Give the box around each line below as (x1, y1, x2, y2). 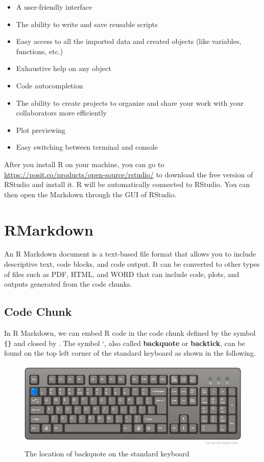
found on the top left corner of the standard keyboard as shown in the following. (4, 348, 256, 358)
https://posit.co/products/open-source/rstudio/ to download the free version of (4, 169, 253, 179)
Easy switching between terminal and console (16, 142, 158, 152)
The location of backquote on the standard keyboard (25, 448, 189, 458)
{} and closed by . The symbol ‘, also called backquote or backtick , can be (4, 337, 245, 348)
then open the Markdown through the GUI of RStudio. (4, 189, 177, 199)
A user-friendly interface (16, 2, 92, 12)
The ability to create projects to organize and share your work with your (16, 97, 244, 108)
